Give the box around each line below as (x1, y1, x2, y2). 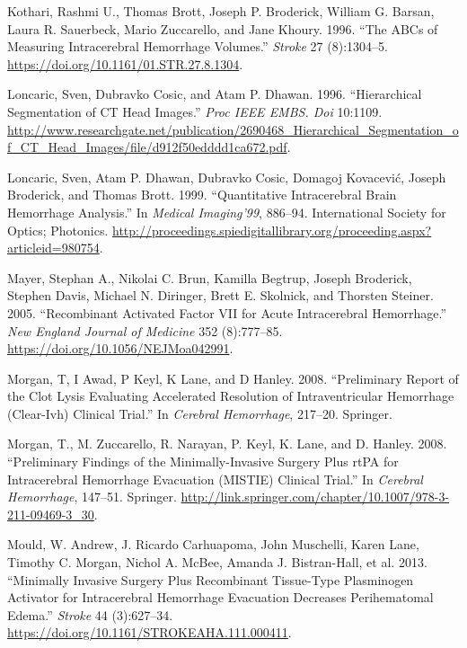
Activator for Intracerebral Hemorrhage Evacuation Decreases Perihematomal (7, 588, 434, 607)
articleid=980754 (7, 238, 100, 257)
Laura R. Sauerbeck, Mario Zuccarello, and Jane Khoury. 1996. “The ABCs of (7, 19, 438, 38)
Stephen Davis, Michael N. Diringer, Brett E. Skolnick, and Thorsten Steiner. (7, 286, 434, 305)
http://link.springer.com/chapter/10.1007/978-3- (181, 487, 450, 506)
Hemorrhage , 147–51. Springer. (7, 487, 177, 506)
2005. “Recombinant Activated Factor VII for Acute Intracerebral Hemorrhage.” (7, 303, 447, 322)
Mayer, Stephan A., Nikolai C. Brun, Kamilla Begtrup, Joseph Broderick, (7, 268, 412, 287)
